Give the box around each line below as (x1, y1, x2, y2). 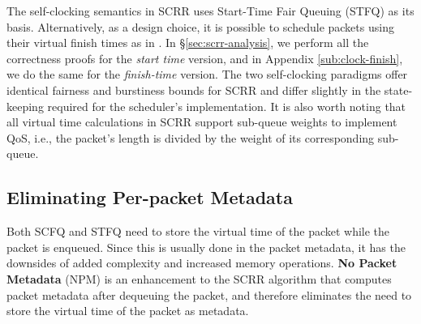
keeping (6, 97, 44, 114)
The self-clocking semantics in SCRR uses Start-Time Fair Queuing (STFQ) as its (6, 2, 415, 19)
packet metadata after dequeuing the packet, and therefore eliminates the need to (6, 286, 412, 303)
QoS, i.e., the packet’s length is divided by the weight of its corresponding (6, 129, 375, 146)
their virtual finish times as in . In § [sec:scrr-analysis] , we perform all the (6, 34, 369, 51)
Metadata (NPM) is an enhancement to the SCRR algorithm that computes (6, 270, 392, 287)
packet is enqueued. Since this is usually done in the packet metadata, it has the (6, 238, 406, 255)
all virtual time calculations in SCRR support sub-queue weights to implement (6, 113, 397, 130)
